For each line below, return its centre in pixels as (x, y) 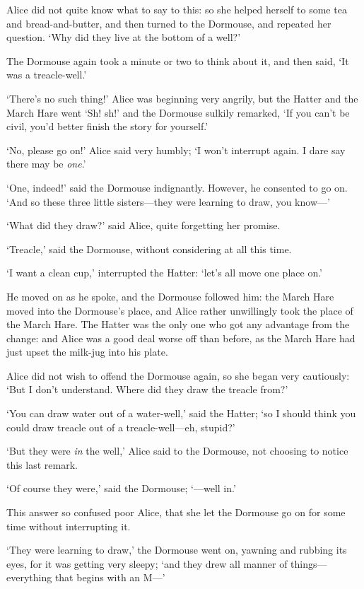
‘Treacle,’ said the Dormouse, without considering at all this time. (149, 249)
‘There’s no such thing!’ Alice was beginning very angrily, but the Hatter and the (182, 98)
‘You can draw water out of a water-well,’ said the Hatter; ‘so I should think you (181, 413)
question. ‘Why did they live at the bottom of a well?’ (124, 37)
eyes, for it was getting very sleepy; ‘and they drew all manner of (147, 563)
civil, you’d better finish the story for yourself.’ (107, 126)
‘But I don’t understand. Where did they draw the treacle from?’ (147, 389)
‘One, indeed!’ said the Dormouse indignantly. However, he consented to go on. (177, 187)
